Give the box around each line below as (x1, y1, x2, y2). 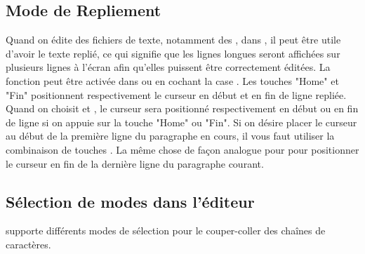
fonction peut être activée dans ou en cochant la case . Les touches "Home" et (6, 73, 339, 88)
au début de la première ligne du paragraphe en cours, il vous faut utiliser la (6, 128, 335, 143)
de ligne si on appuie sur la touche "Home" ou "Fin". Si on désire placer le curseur (6, 114, 357, 129)
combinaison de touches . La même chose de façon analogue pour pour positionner (6, 142, 359, 156)
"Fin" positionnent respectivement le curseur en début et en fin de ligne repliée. (6, 87, 347, 102)
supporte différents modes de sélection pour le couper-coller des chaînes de (6, 223, 326, 238)
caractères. (6, 236, 51, 251)
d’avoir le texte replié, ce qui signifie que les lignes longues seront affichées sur (6, 46, 340, 60)
